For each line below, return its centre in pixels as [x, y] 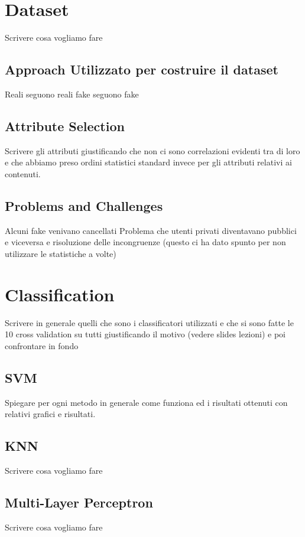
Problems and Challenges [84, 205]
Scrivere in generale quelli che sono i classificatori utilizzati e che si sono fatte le [149, 322]
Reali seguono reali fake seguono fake [72, 94]
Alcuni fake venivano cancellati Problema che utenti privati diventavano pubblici [151, 230]
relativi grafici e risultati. [50, 414]
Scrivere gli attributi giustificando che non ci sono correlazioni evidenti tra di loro [152, 150]
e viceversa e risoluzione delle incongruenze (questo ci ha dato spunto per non [145, 242]
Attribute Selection [65, 126]
